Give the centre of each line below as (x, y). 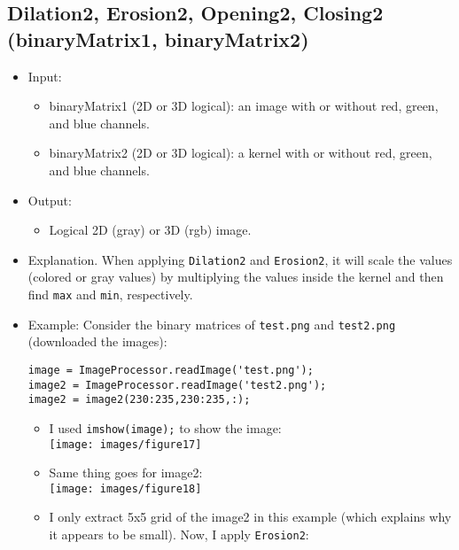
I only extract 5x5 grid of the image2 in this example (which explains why (250, 517)
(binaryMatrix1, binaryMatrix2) (158, 39)
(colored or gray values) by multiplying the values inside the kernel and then (236, 277)
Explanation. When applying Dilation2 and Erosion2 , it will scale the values (240, 259)
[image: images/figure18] (125, 488)
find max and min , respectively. (110, 294)
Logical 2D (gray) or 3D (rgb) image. (150, 230)
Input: (45, 76)
